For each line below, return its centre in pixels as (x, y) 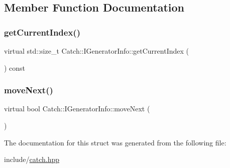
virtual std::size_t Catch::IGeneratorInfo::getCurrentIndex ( (96, 51)
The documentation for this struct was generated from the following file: (115, 142)
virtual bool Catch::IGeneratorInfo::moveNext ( (77, 109)
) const (15, 67)
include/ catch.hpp (32, 159)
